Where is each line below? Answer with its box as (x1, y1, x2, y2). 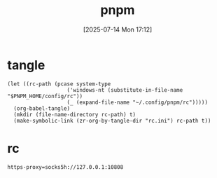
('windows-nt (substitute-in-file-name (66, 86, 183, 93)
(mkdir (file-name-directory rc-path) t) (13, 111, 136, 118)
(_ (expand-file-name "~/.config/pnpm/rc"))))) (66, 99, 209, 106)
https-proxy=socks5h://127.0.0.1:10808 (7, 163, 124, 170)
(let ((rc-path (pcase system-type (7, 80, 111, 88)
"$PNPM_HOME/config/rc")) (7, 93, 83, 100)
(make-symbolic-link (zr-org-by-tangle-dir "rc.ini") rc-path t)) (13, 117, 211, 124)
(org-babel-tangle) (13, 104, 71, 112)
